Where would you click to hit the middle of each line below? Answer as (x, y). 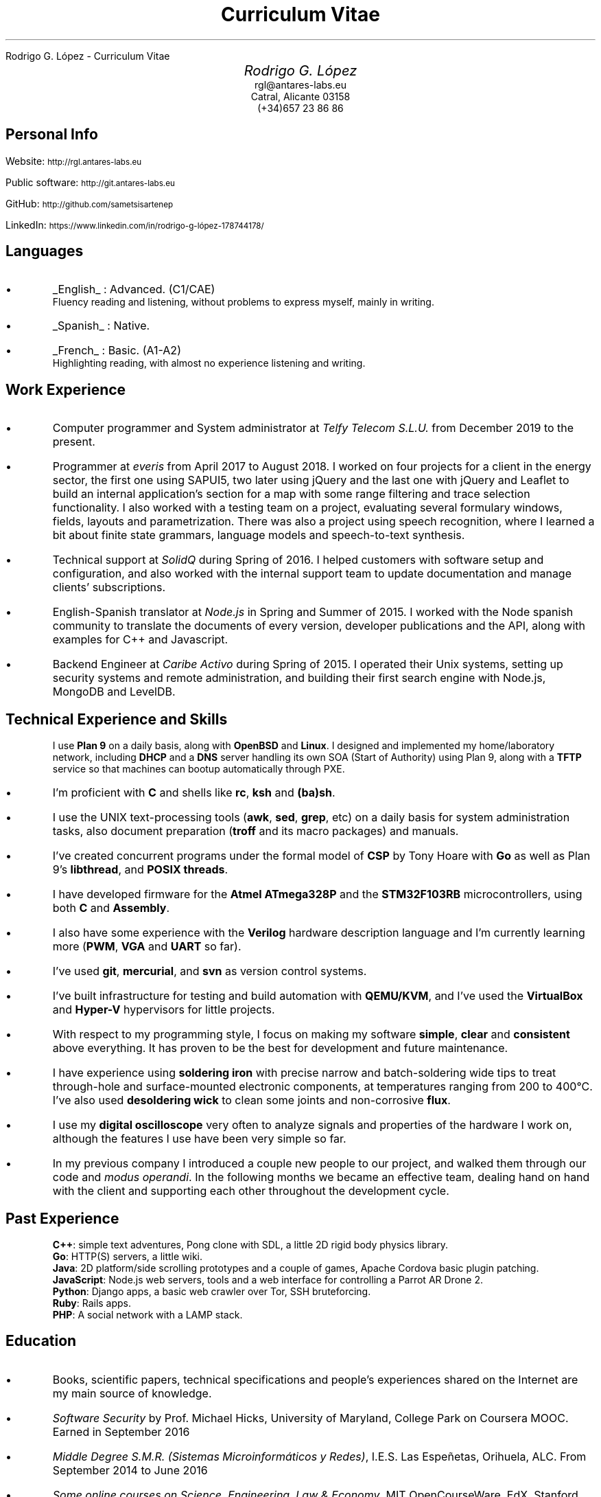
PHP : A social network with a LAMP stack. (148, 1314)
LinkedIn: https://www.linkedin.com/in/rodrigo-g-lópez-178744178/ (135, 225)
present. (74, 442)
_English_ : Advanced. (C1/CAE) (134, 289)
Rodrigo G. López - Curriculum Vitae (88, 56)
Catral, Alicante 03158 (300, 96)
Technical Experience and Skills (117, 719)
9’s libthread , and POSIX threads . (140, 870)
